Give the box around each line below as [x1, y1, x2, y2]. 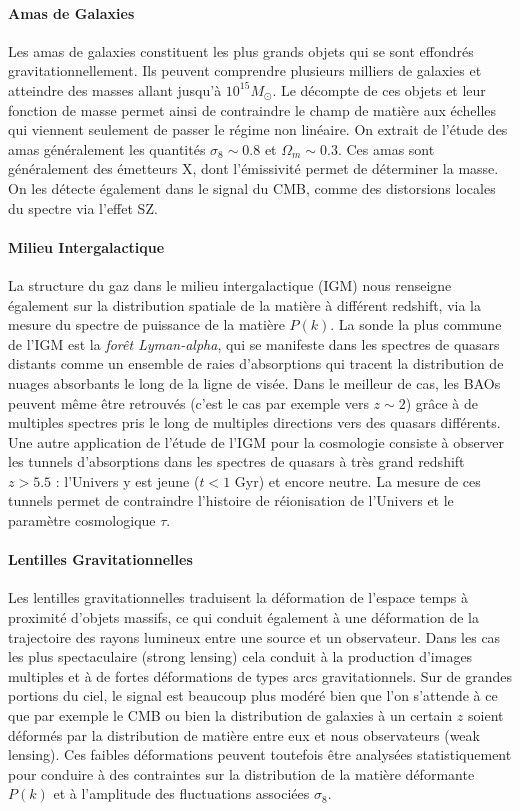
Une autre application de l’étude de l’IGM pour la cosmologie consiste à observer [8, 431, 504, 452]
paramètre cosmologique [8, 510, 156, 531]
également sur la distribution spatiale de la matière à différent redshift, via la [8, 294, 482, 315]
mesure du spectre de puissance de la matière [8, 314, 285, 335]
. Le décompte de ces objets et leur [272, 79, 486, 100]
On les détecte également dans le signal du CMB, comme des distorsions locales [8, 177, 496, 198]
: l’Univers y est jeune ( [55, 470, 200, 491]
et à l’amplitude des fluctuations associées [53, 783, 310, 804]
